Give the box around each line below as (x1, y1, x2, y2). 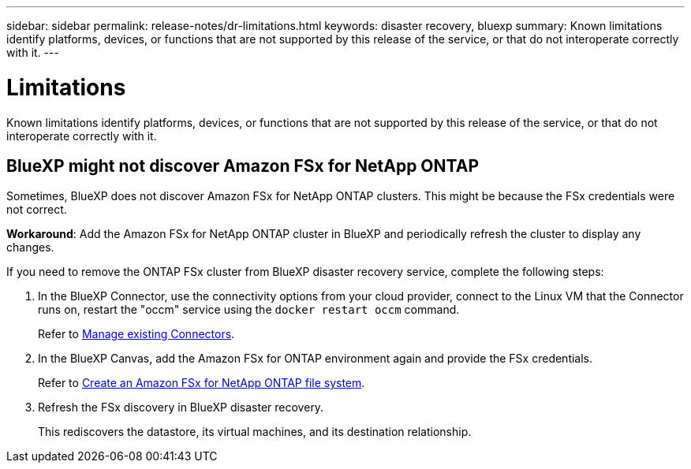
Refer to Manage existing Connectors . (38, 327, 235, 341)
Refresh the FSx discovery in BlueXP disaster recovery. (38, 400, 324, 415)
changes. (6, 240, 54, 255)
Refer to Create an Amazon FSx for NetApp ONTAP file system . (38, 376, 365, 390)
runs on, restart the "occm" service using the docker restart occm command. (38, 303, 460, 317)
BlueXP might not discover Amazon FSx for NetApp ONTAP (6, 155, 479, 176)
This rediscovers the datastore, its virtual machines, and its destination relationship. (38, 425, 472, 439)
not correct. (6, 203, 67, 217)
